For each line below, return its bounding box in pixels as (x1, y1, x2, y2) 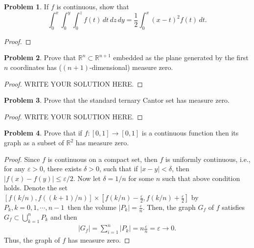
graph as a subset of (4, 137, 64, 148)
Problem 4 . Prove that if (4, 128, 82, 138)
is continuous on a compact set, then (47, 154, 158, 164)
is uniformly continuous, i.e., (165, 154, 251, 164)
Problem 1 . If (4, 1, 49, 11)
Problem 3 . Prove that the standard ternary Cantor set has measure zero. (4, 95, 230, 105)
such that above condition (162, 173, 240, 183)
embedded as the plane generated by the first (113, 52, 249, 63)
